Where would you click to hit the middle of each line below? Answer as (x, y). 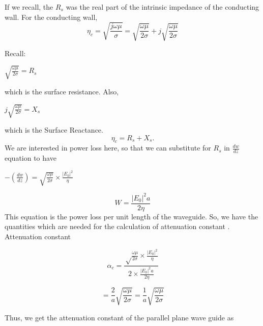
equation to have (31, 158)
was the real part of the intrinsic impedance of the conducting (163, 7)
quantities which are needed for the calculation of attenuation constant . (117, 226)
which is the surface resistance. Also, (62, 91)
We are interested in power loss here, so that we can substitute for (108, 148)
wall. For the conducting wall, (51, 17)
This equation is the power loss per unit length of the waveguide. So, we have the (131, 216)
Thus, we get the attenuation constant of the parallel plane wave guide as (119, 317)
